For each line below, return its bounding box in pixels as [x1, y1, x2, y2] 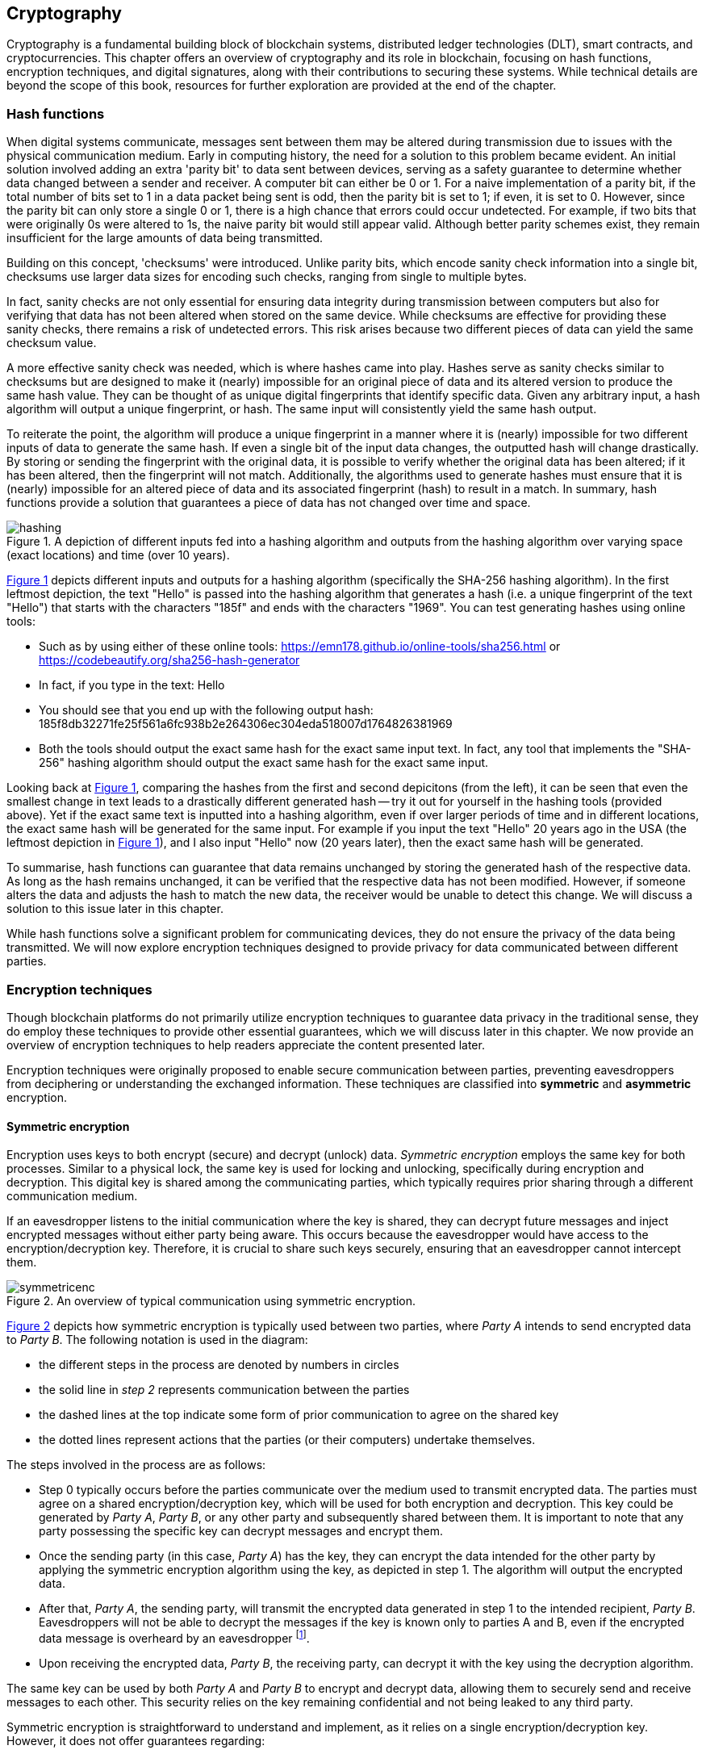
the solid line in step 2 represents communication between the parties [39, 1383, 410, 1397]
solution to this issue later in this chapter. [6, 902, 223, 916]
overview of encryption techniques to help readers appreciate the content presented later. [6, 1037, 485, 1052]
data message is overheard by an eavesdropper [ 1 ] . [39, 1629, 310, 1645]
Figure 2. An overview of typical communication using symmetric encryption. [6, 1294, 416, 1308]
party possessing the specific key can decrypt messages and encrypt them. [39, 1524, 443, 1538]
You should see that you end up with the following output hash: [39, 703, 374, 718]
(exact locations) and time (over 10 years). [6, 548, 230, 563]
